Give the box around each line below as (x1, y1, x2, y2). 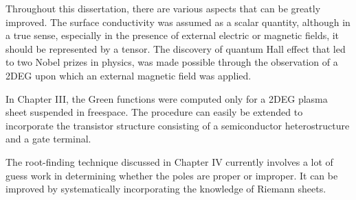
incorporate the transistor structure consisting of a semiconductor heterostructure (5, 118, 350, 132)
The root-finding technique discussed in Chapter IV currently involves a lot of (5, 154, 333, 168)
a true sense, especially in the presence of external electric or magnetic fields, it (5, 28, 340, 42)
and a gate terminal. (5, 132, 91, 146)
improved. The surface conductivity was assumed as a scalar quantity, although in (5, 14, 351, 29)
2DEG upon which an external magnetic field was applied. (5, 68, 252, 82)
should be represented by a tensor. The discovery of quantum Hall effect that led (5, 41, 346, 55)
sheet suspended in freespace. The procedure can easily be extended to (5, 105, 303, 119)
